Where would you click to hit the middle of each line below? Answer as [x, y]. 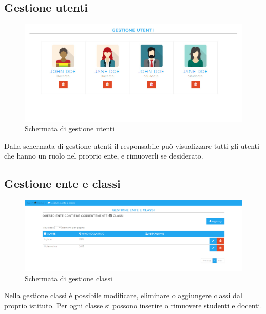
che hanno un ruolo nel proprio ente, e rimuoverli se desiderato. [104, 156]
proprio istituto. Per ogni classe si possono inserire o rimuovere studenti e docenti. [133, 305]
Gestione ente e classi [62, 183]
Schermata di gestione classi [69, 278]
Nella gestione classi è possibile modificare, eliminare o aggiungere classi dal [123, 295]
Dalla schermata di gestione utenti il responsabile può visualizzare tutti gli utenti [132, 145]
